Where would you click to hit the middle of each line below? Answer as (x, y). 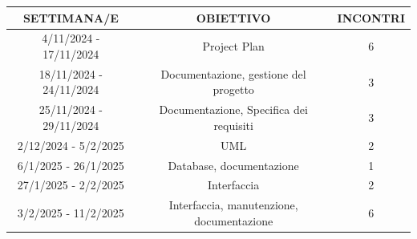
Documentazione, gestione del (233, 73)
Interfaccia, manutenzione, (233, 205)
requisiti (233, 125)
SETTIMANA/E (71, 17)
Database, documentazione (233, 165)
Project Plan (233, 46)
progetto (233, 89)
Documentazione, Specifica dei (233, 109)
